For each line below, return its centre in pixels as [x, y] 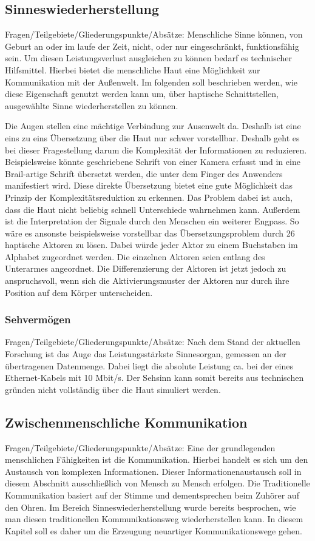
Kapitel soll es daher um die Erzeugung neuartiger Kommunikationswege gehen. [154, 530]
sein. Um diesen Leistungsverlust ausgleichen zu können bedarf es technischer [149, 58]
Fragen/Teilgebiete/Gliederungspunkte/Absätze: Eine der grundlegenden [140, 447]
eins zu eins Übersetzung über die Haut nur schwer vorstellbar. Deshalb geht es [152, 137]
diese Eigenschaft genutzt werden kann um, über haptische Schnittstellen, [142, 94]
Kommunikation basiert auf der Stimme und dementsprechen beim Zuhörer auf [152, 495]
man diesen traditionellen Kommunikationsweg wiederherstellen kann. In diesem [154, 519]
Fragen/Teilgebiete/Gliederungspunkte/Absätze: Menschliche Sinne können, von [154, 34]
